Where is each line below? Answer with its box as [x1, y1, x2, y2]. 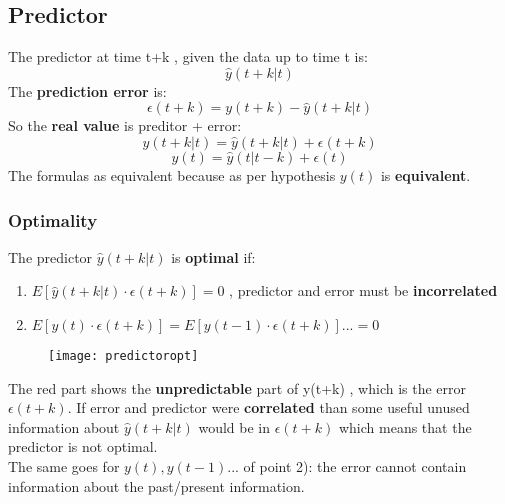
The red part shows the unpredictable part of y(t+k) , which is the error [8, 377, 467, 398]
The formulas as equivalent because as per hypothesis [8, 164, 336, 185]
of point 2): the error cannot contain [243, 456, 467, 477]
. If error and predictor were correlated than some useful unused [67, 397, 470, 418]
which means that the [338, 416, 472, 437]
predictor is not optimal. [8, 436, 158, 457]
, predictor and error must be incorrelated [229, 280, 498, 301]
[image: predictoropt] [48, 348, 199, 363]
